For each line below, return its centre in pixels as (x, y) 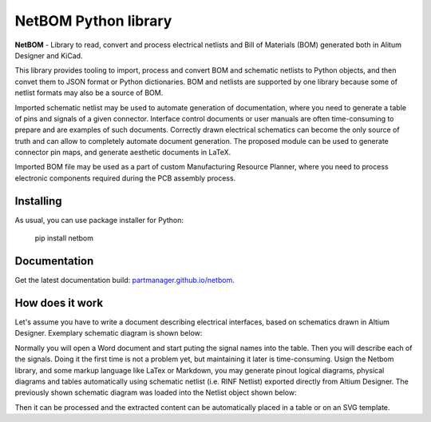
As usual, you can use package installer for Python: (99, 220)
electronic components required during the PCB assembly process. (125, 178)
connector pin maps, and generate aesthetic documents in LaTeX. (123, 153)
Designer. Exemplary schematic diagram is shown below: (109, 333)
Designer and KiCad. (49, 55)
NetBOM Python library (93, 21)
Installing (39, 201)
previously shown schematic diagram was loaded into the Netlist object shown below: (156, 392)
